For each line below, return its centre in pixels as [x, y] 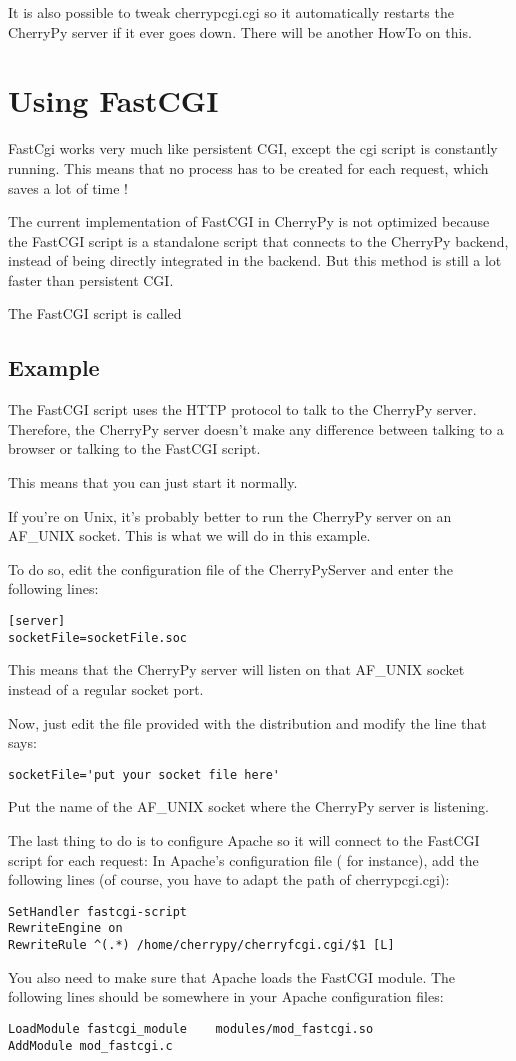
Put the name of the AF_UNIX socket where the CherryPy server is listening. [248, 806]
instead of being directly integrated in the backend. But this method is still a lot [255, 260]
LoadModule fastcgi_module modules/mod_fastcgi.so [191, 1028]
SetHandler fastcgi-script [97, 911]
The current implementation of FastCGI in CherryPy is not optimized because [249, 221]
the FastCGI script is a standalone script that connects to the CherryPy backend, [258, 240]
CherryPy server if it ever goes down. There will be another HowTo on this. [240, 31]
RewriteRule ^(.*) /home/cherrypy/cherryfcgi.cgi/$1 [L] [201, 945]
